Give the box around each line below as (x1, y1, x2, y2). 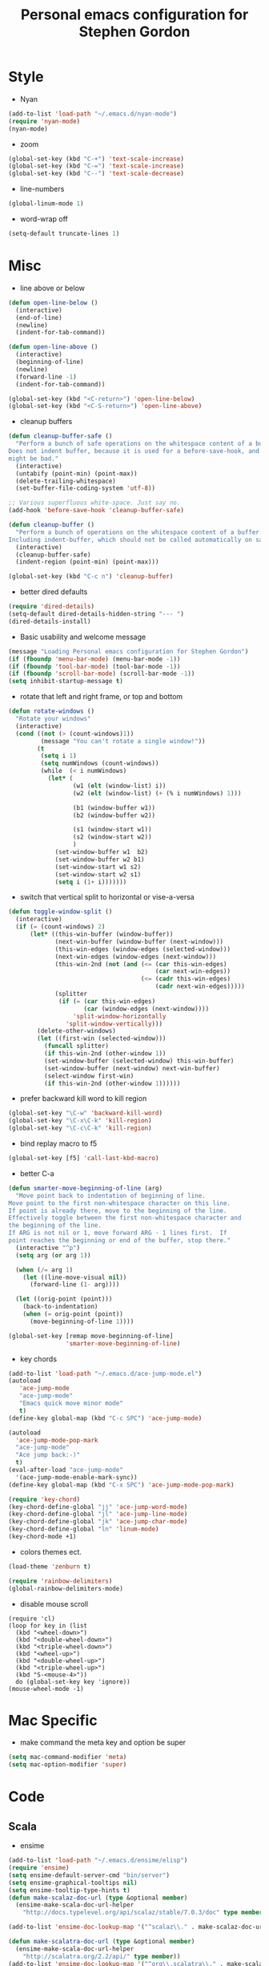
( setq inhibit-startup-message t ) (8, 678, 124, 686)
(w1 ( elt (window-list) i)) (72, 782, 167, 790)
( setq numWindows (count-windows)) (40, 759, 159, 767)
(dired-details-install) (8, 617, 91, 625)
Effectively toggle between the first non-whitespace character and (8, 1214, 242, 1222)
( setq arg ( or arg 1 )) (15, 1251, 91, 1260)
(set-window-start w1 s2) (54, 863, 142, 871)
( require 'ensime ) (8, 1864, 70, 1872)
